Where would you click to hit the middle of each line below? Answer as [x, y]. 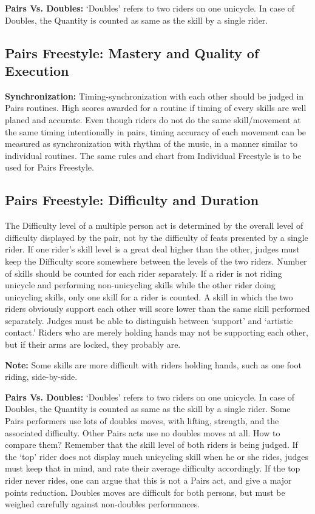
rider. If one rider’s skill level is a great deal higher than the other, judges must [152, 249]
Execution [37, 70]
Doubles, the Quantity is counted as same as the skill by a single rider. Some [148, 409]
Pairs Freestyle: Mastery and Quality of [132, 52]
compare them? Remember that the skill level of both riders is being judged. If [151, 445]
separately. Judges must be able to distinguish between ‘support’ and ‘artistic [149, 320]
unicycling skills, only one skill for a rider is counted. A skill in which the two [149, 296]
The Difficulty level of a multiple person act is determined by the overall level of [154, 225]
